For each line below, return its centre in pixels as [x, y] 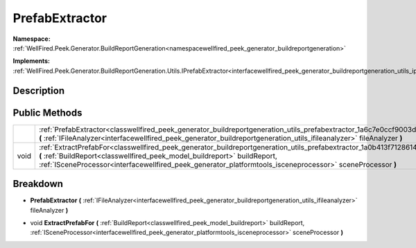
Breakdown [38, 184]
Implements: [32, 61]
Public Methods [47, 113]
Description [39, 90]
